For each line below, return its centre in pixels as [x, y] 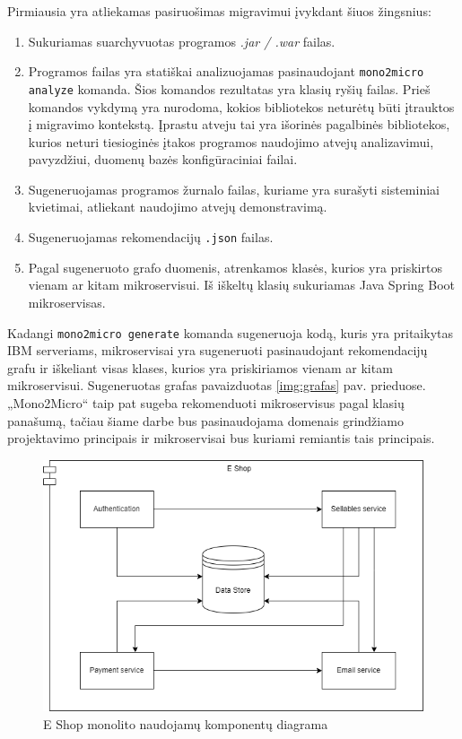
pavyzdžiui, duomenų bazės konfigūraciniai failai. [163, 159]
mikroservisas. [67, 302]
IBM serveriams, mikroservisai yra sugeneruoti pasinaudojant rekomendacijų [218, 350]
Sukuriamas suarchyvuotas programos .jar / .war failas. [182, 41]
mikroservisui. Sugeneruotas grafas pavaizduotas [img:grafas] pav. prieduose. [217, 385]
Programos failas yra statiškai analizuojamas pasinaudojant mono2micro [226, 71]
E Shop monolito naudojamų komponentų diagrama [186, 723]
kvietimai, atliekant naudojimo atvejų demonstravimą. [178, 207]
